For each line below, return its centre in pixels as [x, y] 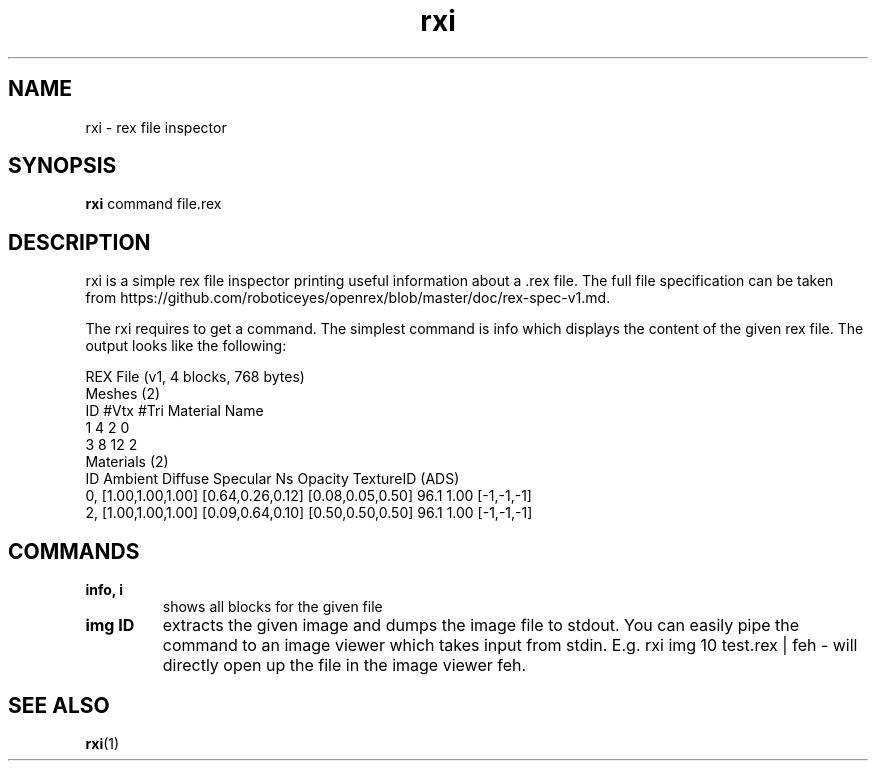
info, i [104, 590]
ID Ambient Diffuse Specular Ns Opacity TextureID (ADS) [272, 479]
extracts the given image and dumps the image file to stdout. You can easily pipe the [481, 625]
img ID [110, 625]
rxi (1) [102, 743]
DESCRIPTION [79, 242]
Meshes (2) [123, 394]
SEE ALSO [59, 705]
